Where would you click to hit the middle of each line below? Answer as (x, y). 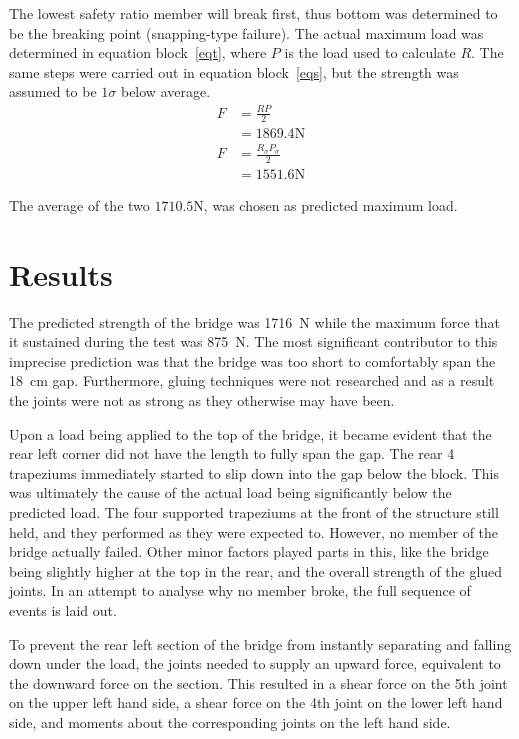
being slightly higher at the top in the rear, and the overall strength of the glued (256, 570)
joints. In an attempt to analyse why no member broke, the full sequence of (240, 590)
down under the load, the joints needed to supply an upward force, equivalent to (255, 663)
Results (61, 273)
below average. (165, 91)
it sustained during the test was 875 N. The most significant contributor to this (253, 341)
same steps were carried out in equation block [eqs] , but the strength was (234, 71)
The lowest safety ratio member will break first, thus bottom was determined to (253, 13)
